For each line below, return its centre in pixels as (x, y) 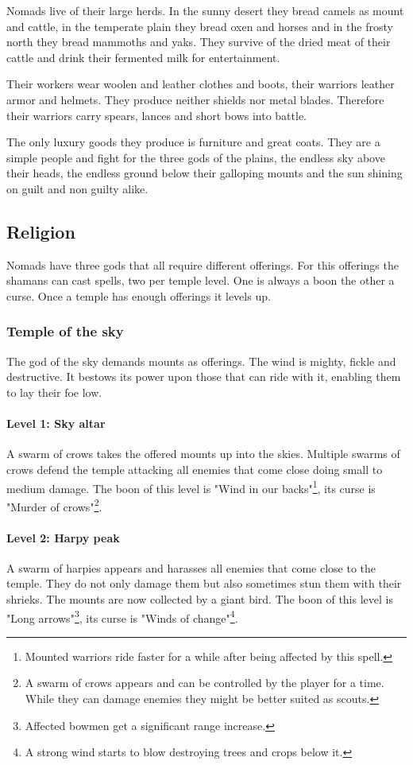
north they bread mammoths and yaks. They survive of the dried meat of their (199, 42)
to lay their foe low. (54, 392)
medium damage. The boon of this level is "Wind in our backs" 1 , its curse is (191, 487)
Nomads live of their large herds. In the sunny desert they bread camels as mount (205, 10)
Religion (41, 231)
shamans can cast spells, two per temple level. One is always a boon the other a (201, 280)
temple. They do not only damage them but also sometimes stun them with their (204, 583)
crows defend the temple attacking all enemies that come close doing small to (195, 469)
